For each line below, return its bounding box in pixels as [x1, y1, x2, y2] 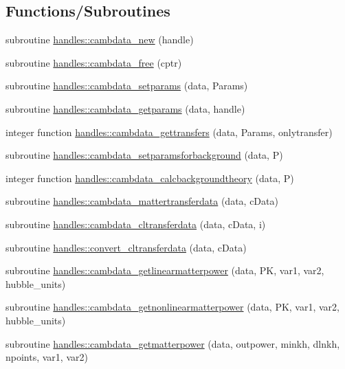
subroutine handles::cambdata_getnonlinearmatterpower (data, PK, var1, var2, [5, 300, 340, 314]
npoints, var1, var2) [5, 350, 88, 364]
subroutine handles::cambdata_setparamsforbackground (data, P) [5, 148, 283, 162]
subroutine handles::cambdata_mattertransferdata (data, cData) [5, 194, 278, 208]
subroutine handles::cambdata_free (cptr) [5, 55, 182, 69]
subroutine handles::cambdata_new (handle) [5, 32, 194, 47]
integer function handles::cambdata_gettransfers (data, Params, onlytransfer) [5, 124, 333, 139]
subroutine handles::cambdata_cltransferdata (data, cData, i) [5, 216, 266, 231]
